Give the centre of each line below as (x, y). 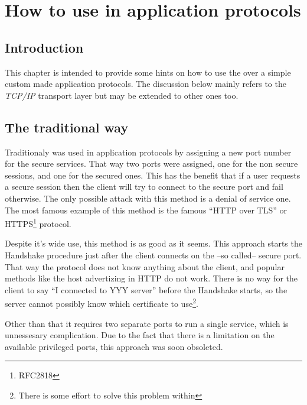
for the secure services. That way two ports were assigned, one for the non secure (151, 163)
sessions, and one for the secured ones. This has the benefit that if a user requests (153, 175)
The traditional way (67, 127)
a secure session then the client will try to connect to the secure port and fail (144, 187)
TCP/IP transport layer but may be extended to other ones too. (122, 95)
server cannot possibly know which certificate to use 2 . (102, 302)
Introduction (44, 47)
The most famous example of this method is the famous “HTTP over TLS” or (146, 210)
